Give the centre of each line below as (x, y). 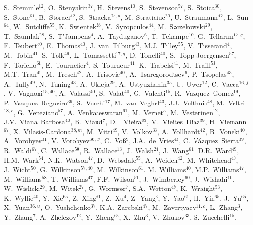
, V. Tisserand (205, 45)
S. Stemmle (21, 7)
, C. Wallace (56, 150)
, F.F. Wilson (113, 179)
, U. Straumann (194, 17)
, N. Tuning (53, 83)
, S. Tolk (51, 55)
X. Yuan (17, 207)
